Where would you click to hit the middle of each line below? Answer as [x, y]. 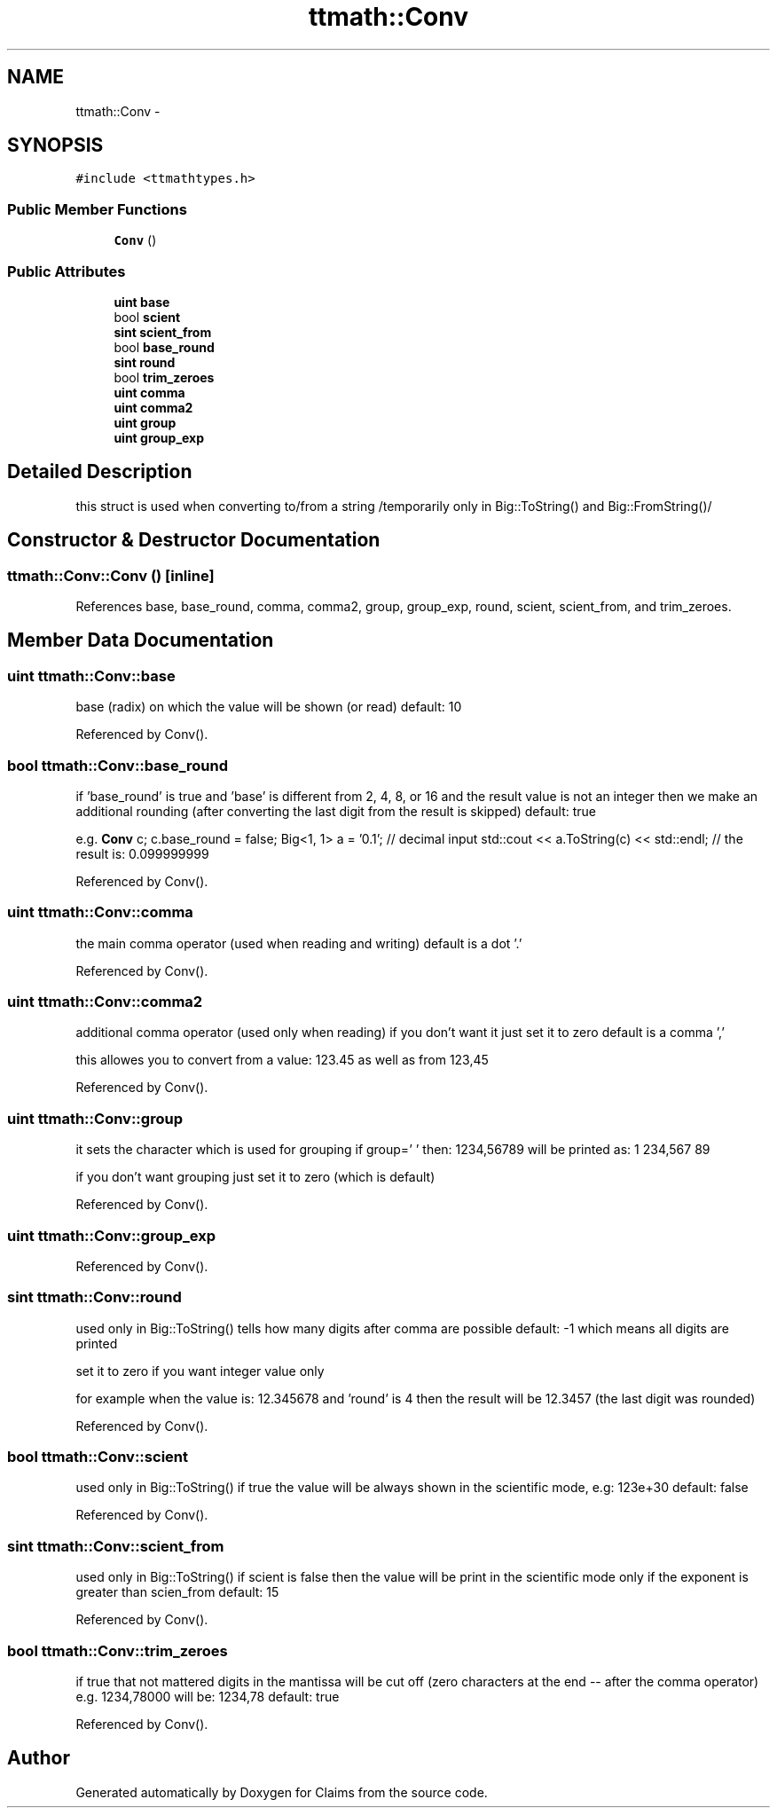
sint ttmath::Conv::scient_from [116, 1546]
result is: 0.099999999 [142, 853]
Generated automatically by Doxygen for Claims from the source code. [282, 1792]
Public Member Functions [97, 209]
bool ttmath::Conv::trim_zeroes [118, 1650]
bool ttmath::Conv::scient [98, 1457]
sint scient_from [163, 332]
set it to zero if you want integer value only [200, 1371]
